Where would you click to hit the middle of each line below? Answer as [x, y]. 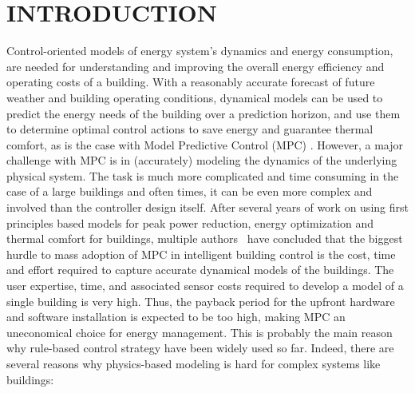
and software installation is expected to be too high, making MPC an [176, 317]
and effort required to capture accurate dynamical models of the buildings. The [200, 270]
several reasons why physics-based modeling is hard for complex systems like [194, 363]
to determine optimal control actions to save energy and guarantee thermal [190, 129]
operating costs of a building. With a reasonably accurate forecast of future [191, 82]
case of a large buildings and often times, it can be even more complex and [190, 191]
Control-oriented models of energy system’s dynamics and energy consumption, [200, 51]
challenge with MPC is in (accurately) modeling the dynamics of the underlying [202, 160]
